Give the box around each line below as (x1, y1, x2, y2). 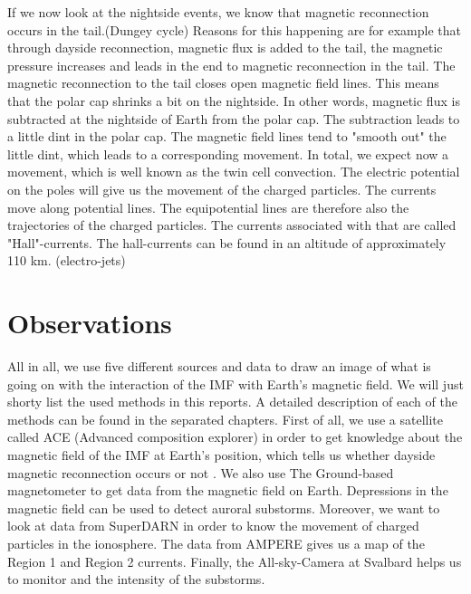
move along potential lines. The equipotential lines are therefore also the (7, 197, 409, 216)
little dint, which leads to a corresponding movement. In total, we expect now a (7, 144, 449, 163)
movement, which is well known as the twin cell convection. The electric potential (7, 162, 460, 181)
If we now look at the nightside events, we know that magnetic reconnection (7, 3, 429, 21)
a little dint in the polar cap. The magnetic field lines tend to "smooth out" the (7, 127, 447, 146)
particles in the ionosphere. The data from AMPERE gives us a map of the (7, 533, 425, 552)
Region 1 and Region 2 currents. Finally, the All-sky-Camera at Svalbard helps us (7, 551, 462, 570)
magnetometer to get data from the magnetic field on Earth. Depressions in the (7, 481, 448, 500)
